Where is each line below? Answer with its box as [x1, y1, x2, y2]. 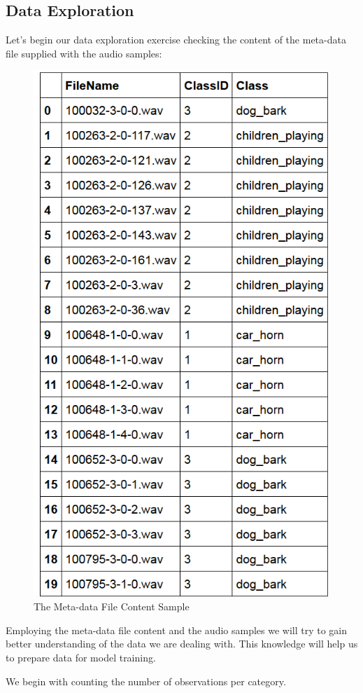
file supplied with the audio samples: [6, 46, 162, 60]
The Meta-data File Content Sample [34, 599, 190, 614]
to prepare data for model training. [6, 650, 156, 665]
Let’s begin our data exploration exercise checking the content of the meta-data [6, 32, 346, 47]
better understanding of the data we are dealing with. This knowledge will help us [6, 636, 358, 651]
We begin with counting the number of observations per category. [6, 673, 286, 688]
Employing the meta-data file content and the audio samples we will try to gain [6, 622, 348, 637]
